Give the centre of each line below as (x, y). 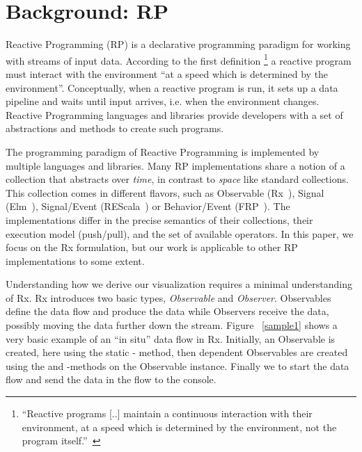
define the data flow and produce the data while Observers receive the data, (167, 311)
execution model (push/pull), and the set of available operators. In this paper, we (180, 233)
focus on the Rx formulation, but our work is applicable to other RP (152, 247)
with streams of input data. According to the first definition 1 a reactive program (179, 59)
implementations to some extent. (75, 260)
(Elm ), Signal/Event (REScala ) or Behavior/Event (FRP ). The (148, 206)
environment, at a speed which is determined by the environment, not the (179, 427)
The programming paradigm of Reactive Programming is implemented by (163, 151)
